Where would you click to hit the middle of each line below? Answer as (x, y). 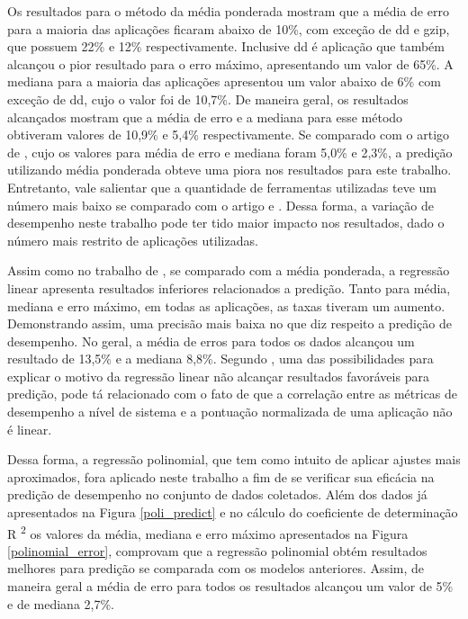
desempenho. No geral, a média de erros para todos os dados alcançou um (211, 341)
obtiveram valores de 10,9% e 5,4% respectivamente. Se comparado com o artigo (229, 135)
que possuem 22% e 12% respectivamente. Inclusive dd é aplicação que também (226, 46)
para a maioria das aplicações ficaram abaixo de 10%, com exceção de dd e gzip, (229, 28)
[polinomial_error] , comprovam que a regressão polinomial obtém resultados (217, 550)
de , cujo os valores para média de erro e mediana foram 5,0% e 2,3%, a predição (230, 152)
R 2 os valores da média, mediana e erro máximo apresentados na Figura (208, 532)
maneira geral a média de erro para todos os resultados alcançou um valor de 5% (230, 586)
